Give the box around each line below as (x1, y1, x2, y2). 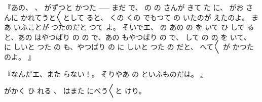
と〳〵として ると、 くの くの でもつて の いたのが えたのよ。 (49, 12, 249, 22)
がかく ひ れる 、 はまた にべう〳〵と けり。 (4, 85, 146, 96)
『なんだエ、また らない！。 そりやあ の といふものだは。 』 (4, 68, 208, 79)
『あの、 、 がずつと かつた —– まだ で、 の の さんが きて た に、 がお (4, 2, 244, 12)
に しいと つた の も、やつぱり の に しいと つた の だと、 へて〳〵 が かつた (4, 41, 254, 52)
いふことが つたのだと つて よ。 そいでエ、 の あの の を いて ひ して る (13, 22, 254, 32)
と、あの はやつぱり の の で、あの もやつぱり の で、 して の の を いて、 (4, 31, 251, 42)
